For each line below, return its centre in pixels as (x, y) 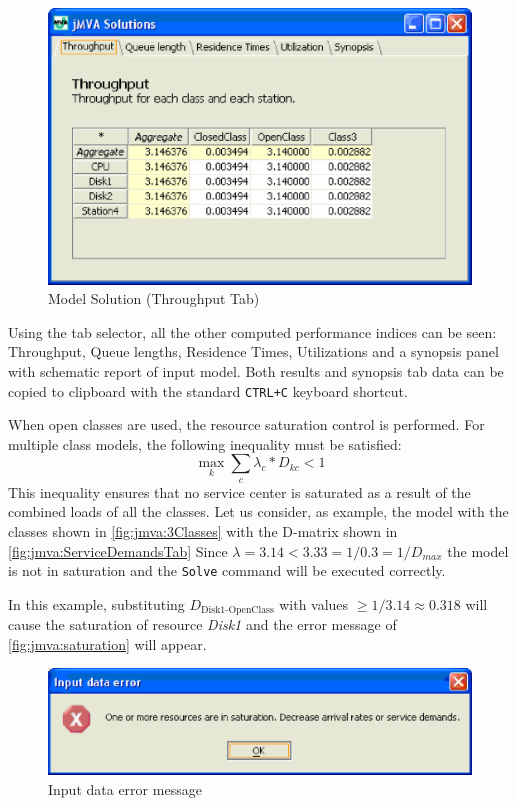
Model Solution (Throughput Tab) (154, 298)
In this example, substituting (96, 603)
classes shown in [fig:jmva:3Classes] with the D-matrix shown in (203, 530)
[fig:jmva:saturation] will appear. (107, 643)
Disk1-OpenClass (237, 610)
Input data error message (125, 788)
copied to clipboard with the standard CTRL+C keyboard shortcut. (208, 390)
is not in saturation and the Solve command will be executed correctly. (227, 570)
